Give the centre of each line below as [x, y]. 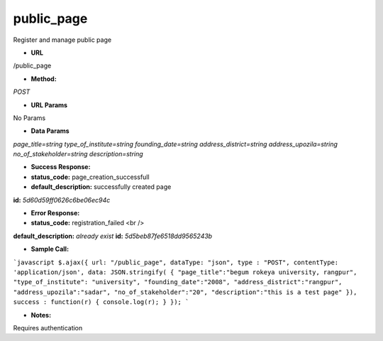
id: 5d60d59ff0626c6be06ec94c [62, 200]
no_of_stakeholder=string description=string [78, 154]
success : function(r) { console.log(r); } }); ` [101, 302]
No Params [29, 118]
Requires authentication [48, 328]
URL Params [49, 105]
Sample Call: [50, 249]
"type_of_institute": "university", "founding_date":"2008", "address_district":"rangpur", [178, 282]
